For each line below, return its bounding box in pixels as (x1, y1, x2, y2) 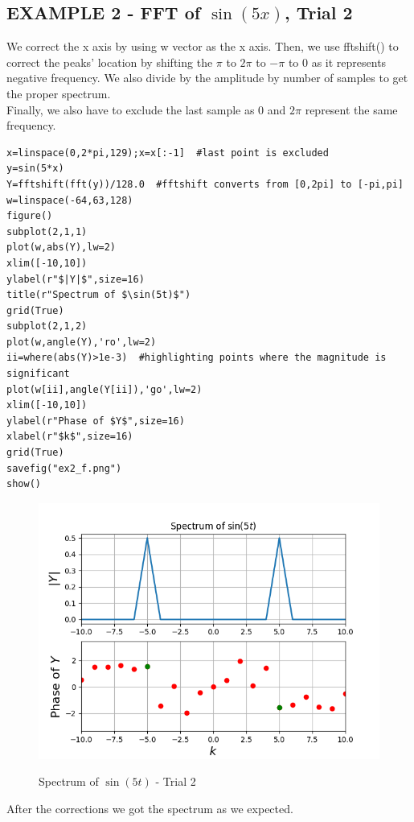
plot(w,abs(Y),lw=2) (6, 242, 117, 254)
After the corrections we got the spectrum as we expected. (6, 800, 293, 817)
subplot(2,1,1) (6, 225, 88, 238)
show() (6, 478, 41, 490)
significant (6, 368, 70, 380)
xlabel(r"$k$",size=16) (6, 431, 133, 443)
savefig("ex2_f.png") (6, 462, 122, 474)
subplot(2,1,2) (6, 320, 88, 333)
